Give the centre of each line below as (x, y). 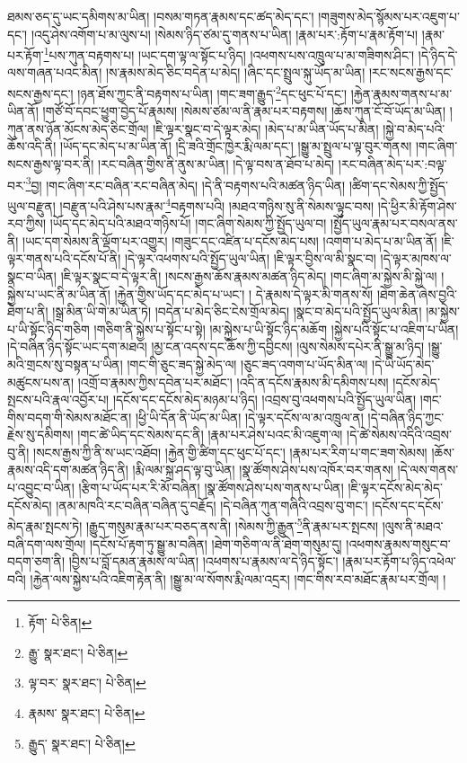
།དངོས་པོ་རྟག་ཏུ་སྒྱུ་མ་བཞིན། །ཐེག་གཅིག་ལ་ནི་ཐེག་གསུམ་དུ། (216, 543)
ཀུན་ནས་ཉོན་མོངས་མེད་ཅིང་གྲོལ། (78, 128)
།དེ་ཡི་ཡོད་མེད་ (403, 364)
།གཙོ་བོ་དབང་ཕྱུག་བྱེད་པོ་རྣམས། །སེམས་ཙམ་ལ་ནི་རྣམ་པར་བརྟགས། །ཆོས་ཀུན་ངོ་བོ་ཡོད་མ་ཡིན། (244, 111)
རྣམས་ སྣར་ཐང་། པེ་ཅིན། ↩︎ (87, 713)
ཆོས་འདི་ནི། (32, 146)
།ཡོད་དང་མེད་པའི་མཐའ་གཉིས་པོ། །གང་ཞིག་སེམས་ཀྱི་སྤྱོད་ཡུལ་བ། (188, 223)
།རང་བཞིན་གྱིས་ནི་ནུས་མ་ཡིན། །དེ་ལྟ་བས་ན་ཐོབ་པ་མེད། (216, 164)
